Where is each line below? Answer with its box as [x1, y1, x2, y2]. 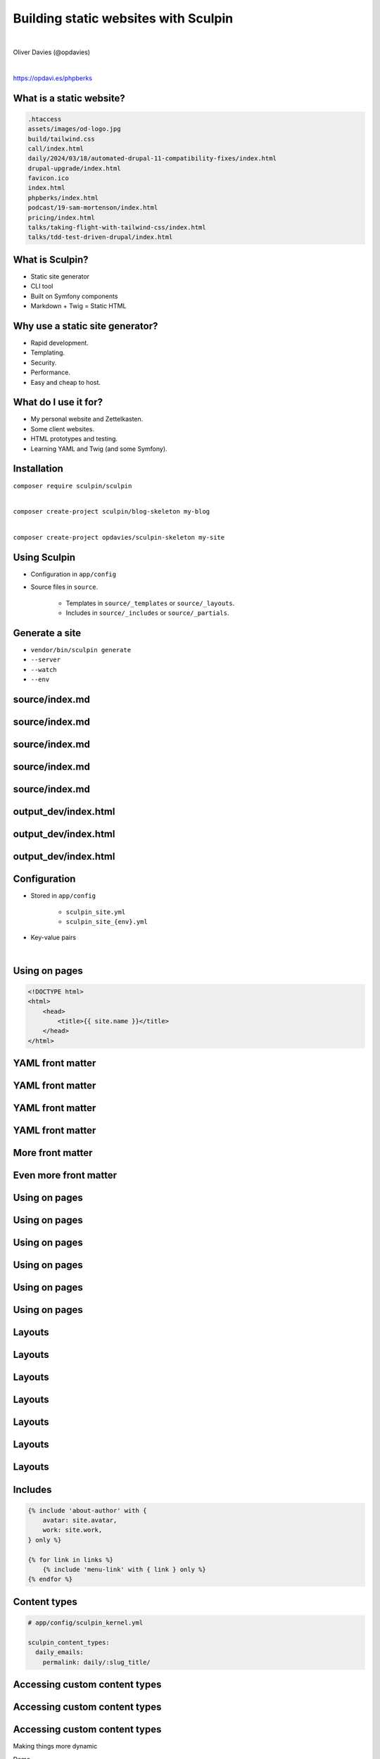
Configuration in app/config [30, 570, 116, 578]
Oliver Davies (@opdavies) [13, 48, 91, 56]
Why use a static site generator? [13, 320, 158, 332]
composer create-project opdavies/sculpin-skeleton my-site [13, 533, 225, 542]
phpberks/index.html [27, 193, 99, 202]
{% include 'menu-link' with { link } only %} [42, 1566, 207, 1574]
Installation [13, 463, 63, 475]
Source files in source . [30, 583, 99, 591]
